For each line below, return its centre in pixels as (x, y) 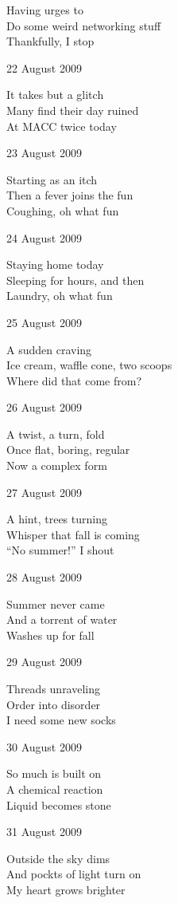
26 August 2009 (44, 407)
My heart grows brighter (66, 889)
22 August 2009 (44, 67)
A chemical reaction (55, 789)
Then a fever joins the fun (70, 195)
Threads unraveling (54, 688)
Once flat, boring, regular (68, 450)
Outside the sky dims (58, 858)
